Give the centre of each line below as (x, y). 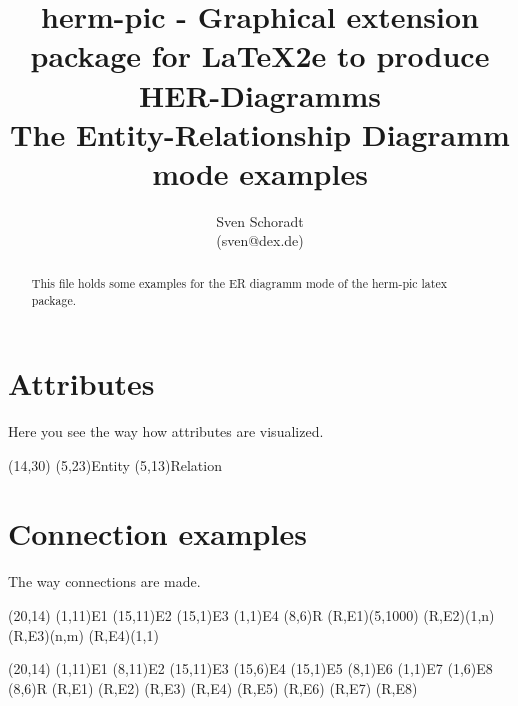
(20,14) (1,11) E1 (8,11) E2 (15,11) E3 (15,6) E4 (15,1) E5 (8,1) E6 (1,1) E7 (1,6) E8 (250, 668)
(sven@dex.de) (260, 240)
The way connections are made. (104, 581)
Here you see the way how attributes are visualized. (166, 431)
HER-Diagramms (260, 94)
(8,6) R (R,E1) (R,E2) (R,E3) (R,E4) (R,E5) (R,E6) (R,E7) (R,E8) (213, 687)
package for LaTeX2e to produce (260, 55)
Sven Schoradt (260, 220)
